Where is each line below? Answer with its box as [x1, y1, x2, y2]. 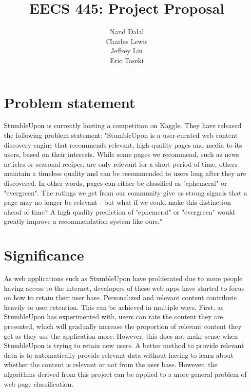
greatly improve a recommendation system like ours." [4, 216, 162, 226]
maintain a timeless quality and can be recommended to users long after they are [4, 168, 247, 178]
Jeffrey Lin [111, 45, 143, 56]
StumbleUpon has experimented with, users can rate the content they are [4, 311, 223, 322]
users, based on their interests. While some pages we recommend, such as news [4, 149, 239, 159]
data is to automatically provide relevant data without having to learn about [4, 349, 233, 360]
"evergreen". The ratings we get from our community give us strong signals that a [4, 187, 248, 197]
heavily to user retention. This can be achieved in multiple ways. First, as [4, 302, 224, 312]
